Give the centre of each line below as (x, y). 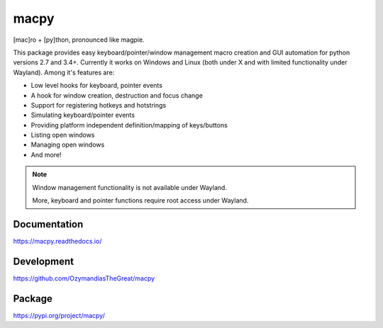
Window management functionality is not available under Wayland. (129, 187)
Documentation (48, 224)
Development (44, 261)
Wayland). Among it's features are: (64, 72)
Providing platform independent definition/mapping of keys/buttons (129, 125)
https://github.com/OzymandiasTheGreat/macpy (84, 278)
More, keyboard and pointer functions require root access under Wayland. (140, 200)
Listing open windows (63, 135)
